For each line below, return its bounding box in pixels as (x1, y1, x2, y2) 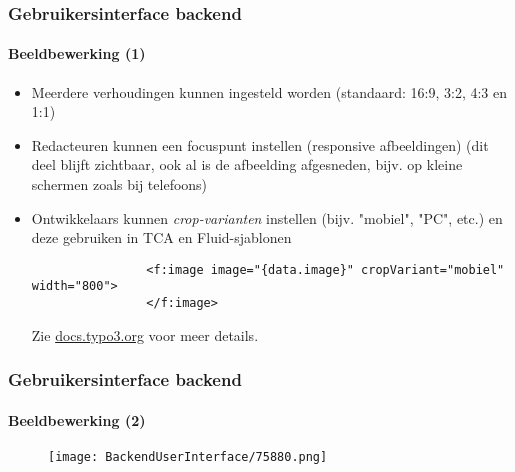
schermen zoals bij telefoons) (31, 174, 208, 195)
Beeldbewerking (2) (8, 409, 146, 430)
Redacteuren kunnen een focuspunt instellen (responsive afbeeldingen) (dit (31, 134, 489, 155)
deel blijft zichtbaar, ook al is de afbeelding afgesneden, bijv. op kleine (31, 154, 463, 175)
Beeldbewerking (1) (8, 43, 146, 64)
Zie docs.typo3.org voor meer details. (31, 324, 259, 345)
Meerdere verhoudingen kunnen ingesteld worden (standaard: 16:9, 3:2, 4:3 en (31, 81, 508, 102)
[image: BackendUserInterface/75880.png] (48, 450, 328, 464)
